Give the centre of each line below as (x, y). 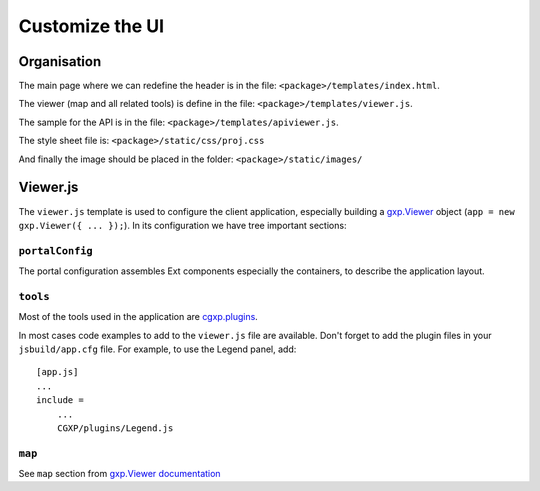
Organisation (60, 61)
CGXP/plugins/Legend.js (115, 428)
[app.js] (57, 372)
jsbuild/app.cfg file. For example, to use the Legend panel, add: (157, 349)
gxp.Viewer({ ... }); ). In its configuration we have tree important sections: (182, 225)
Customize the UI (91, 26)
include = (60, 400)
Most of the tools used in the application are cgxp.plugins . (138, 317)
